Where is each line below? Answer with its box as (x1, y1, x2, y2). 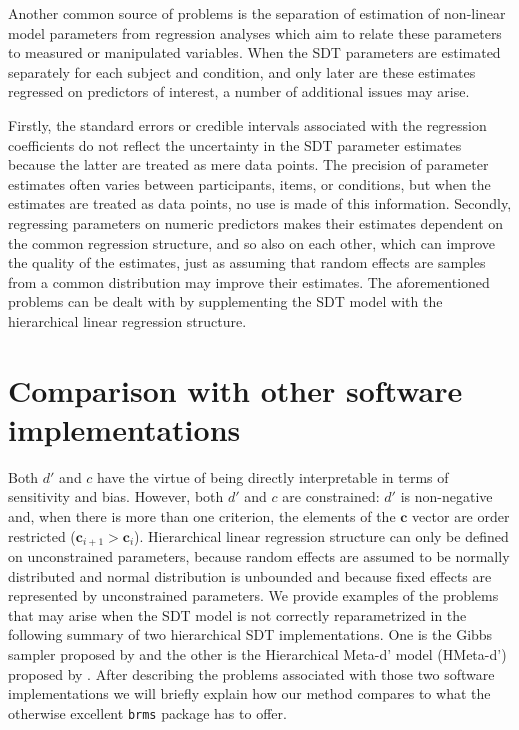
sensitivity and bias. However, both (8, 486, 224, 507)
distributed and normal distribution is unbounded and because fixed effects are (8, 565, 492, 586)
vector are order (412, 506, 510, 526)
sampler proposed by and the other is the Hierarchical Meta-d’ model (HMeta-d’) (8, 644, 507, 665)
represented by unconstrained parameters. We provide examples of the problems (8, 585, 499, 606)
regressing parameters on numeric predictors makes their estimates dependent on (8, 212, 504, 233)
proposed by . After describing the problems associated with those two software (8, 663, 495, 684)
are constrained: (282, 486, 380, 507)
